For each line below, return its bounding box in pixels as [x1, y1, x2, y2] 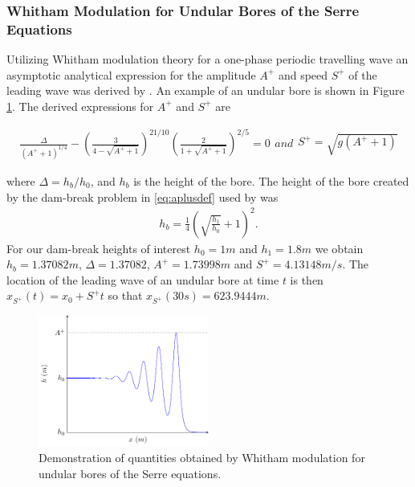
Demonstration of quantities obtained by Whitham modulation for [39, 449, 365, 466]
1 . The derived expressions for [6, 97, 154, 114]
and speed [278, 66, 328, 83]
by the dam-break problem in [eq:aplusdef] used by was [6, 188, 279, 205]
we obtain [315, 239, 364, 256]
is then [290, 271, 323, 288]
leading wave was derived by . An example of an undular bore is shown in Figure [6, 82, 405, 99]
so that [108, 287, 143, 304]
